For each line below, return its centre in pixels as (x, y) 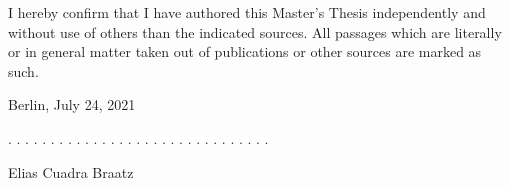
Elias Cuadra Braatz (71, 171)
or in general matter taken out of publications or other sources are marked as (245, 51)
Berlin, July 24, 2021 (72, 104)
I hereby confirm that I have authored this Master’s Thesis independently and (247, 12)
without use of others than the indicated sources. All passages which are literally (255, 31)
